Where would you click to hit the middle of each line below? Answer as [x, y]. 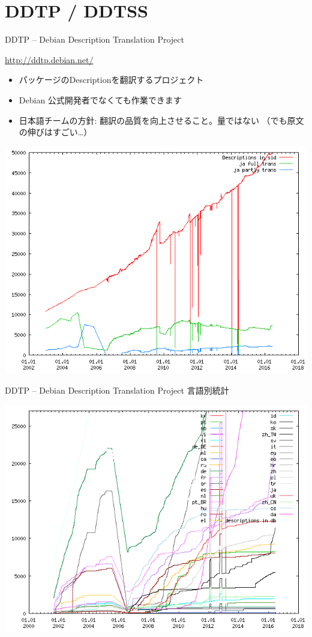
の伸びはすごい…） [55, 132]
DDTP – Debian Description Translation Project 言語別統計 [117, 390]
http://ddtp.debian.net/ [49, 59]
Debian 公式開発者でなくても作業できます [100, 99]
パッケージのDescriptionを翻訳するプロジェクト [111, 80]
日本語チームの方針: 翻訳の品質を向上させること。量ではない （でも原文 [161, 120]
